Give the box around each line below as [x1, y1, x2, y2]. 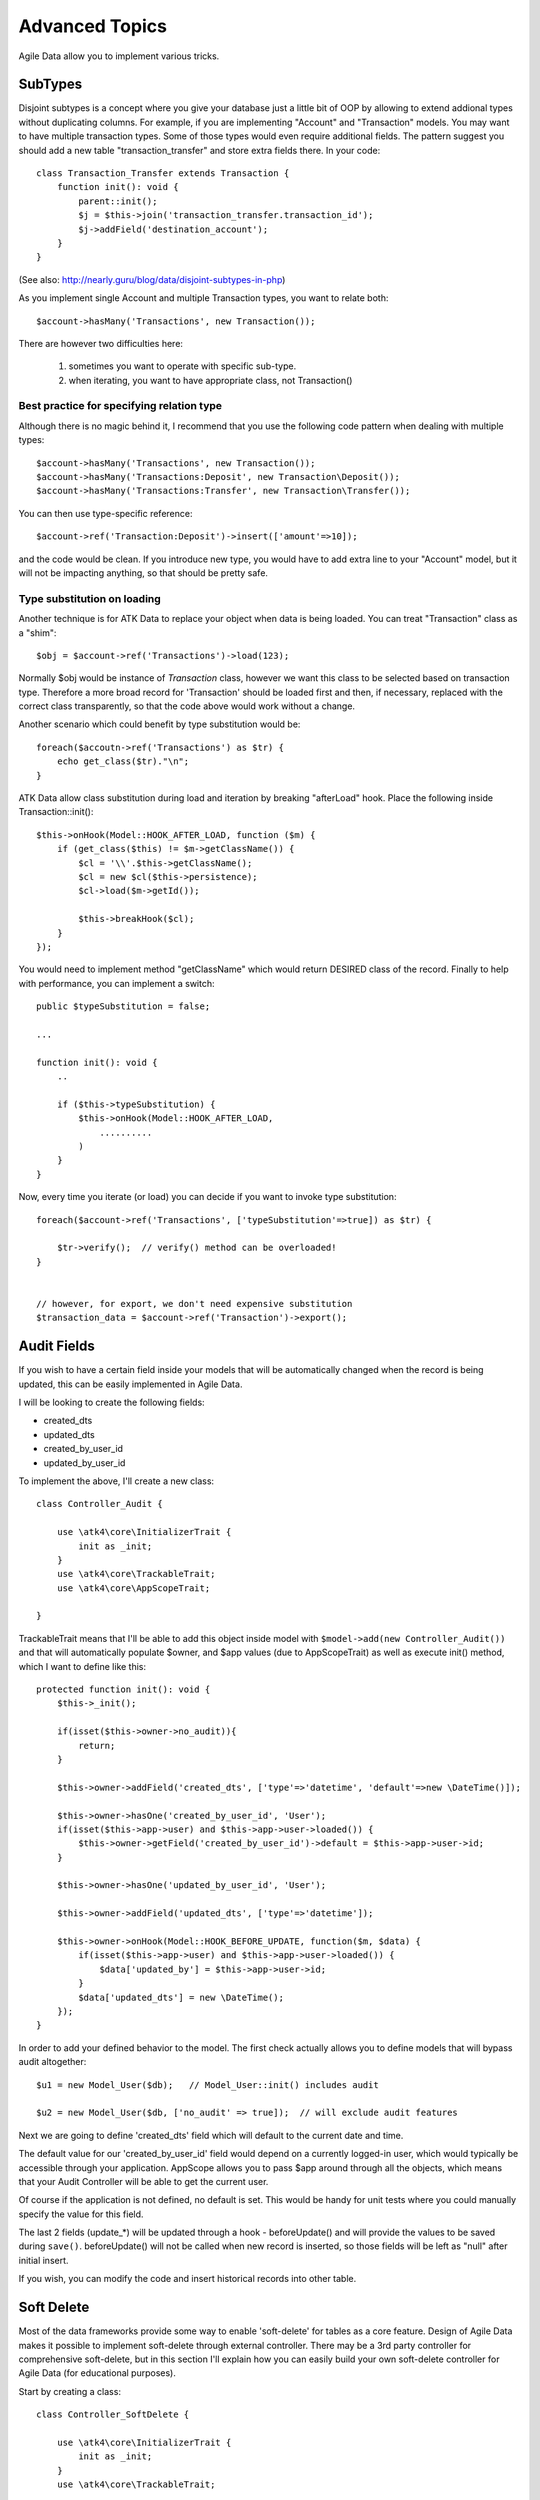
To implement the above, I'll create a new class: [18, 1475, 215, 1487]
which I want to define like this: [18, 1660, 147, 1672]
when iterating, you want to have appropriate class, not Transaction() [68, 374, 353, 386]
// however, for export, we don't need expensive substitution [36, 1298, 353, 1309]
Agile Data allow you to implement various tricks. [18, 50, 220, 62]
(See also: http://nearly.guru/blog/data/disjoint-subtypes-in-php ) [18, 273, 286, 285]
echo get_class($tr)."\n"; [56, 756, 190, 767]
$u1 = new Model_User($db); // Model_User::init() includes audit [36, 2079, 379, 2090]
